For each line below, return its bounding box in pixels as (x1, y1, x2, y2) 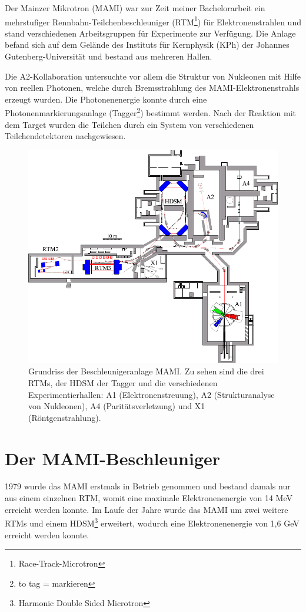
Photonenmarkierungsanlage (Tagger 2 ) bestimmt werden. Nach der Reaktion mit (5, 105, 297, 119)
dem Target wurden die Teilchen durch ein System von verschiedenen (5, 118, 254, 130)
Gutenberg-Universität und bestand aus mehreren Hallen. (5, 50, 212, 62)
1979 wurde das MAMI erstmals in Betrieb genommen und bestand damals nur (5, 480, 291, 492)
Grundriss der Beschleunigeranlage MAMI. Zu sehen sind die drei (28, 365, 264, 377)
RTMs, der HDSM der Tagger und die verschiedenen (28, 376, 218, 389)
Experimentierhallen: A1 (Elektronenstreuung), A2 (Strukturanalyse (28, 388, 275, 400)
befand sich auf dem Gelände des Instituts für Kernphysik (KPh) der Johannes (5, 38, 290, 51)
